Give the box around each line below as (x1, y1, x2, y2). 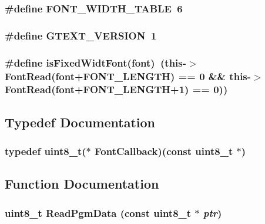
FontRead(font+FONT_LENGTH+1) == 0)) (5, 82, 228, 97)
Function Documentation (5, 174, 159, 193)
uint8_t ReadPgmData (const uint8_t (5, 205, 192, 220)
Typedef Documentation (5, 113, 155, 131)
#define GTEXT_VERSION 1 (5, 28, 157, 42)
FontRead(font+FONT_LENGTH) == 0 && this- (5, 68, 251, 83)
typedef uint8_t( (5, 144, 86, 159)
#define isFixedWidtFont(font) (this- (5, 55, 187, 70)
